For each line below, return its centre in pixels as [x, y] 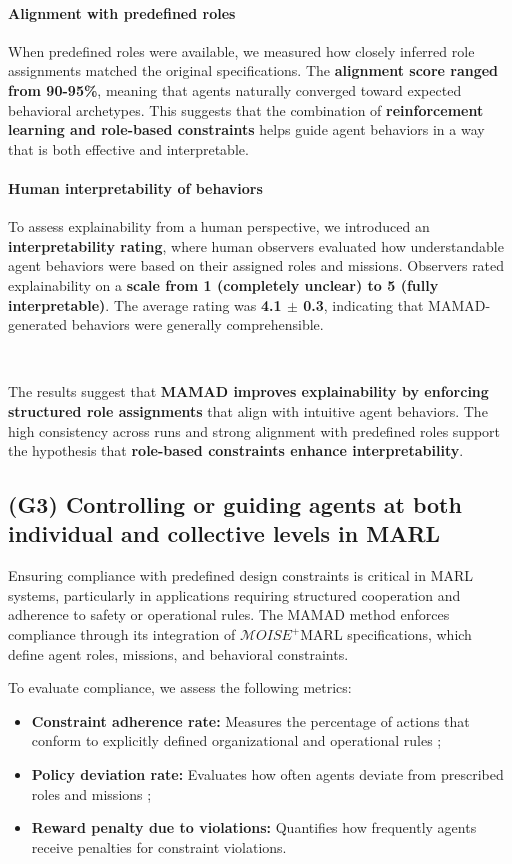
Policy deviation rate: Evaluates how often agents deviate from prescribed [267, 774]
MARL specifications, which [386, 634]
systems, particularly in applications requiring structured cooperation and [234, 594]
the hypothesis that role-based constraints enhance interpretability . [236, 450]
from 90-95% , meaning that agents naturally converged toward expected [235, 89]
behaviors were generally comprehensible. [197, 324]
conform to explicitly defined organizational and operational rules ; [236, 740]
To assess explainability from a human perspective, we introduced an [219, 226]
